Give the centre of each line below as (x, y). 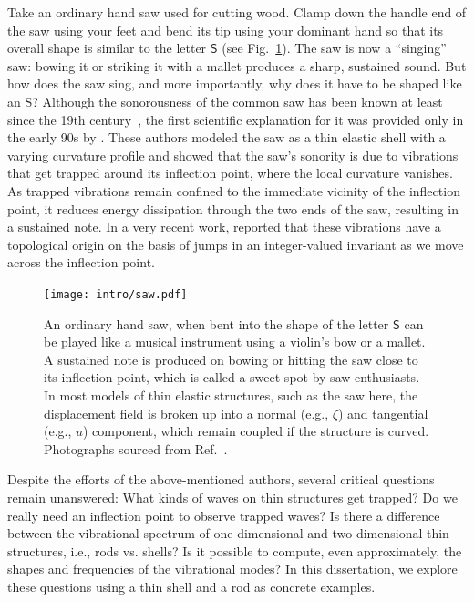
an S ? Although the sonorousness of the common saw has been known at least (225, 101)
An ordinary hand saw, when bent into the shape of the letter (216, 323)
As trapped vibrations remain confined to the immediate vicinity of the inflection (234, 190)
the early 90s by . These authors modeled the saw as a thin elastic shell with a (227, 137)
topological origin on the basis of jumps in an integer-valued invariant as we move (236, 244)
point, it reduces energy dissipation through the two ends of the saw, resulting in (233, 208)
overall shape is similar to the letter (107, 48)
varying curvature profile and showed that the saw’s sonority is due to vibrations (233, 155)
